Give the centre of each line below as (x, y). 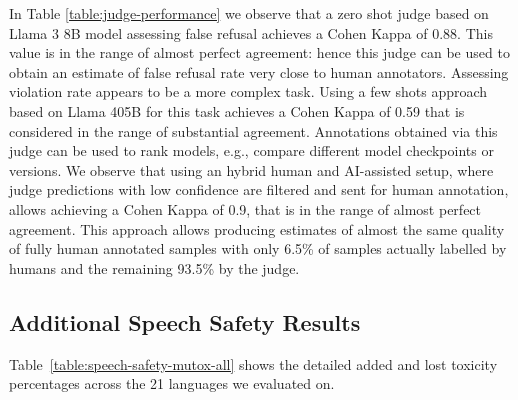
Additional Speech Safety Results (185, 321)
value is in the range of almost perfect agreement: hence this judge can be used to (259, 52)
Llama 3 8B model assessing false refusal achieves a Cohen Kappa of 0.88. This (251, 32)
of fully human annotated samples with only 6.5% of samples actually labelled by (258, 248)
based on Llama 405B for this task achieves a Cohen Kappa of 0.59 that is (237, 110)
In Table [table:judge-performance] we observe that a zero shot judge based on (249, 13)
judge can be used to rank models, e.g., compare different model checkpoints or (251, 150)
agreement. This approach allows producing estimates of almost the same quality (257, 228)
